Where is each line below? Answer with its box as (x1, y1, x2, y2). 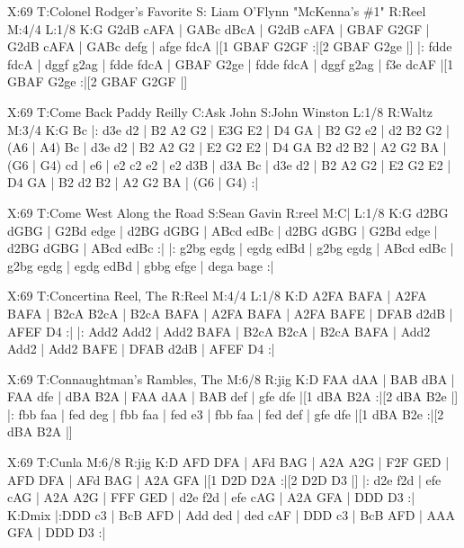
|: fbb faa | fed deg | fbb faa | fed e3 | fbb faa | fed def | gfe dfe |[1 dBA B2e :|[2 (7, 404, 444, 423)
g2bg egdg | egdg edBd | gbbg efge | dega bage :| (7, 256, 274, 274)
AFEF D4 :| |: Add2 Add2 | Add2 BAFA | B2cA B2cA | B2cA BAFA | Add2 (7, 321, 431, 340)
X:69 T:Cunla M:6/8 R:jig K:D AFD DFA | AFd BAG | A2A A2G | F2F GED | (7, 453, 450, 472)
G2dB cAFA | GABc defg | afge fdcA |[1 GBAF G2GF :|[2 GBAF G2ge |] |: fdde (7, 37, 452, 56)
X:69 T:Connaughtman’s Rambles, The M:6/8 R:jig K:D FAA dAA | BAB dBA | (7, 369, 455, 388)
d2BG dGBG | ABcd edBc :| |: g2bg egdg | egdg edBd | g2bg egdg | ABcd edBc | (7, 238, 454, 257)
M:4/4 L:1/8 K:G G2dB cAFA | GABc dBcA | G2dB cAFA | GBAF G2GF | (7, 19, 430, 38)
